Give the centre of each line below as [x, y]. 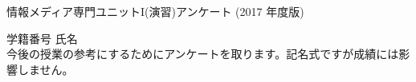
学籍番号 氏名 [42, 38]
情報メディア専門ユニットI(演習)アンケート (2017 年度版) [155, 11]
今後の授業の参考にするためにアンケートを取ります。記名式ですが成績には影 [208, 54]
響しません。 [40, 69]
